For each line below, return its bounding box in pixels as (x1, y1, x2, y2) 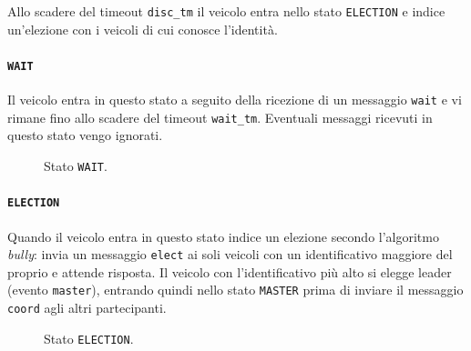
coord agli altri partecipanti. (7, 298, 167, 317)
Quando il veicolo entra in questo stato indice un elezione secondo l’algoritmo (7, 226, 439, 246)
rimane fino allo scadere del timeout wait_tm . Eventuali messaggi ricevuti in (7, 107, 433, 126)
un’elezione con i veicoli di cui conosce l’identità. (7, 19, 278, 38)
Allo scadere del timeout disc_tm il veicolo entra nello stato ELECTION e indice (7, 2, 445, 20)
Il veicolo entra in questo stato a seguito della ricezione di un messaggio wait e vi (7, 90, 462, 109)
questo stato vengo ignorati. (7, 125, 163, 145)
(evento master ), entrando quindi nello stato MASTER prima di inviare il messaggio (7, 280, 464, 299)
